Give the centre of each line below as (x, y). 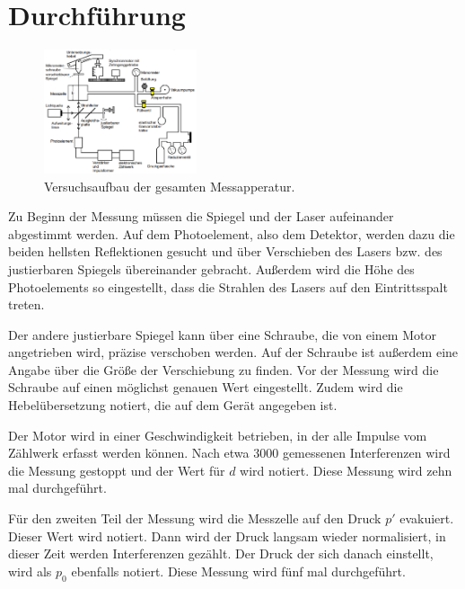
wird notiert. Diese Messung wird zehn (346, 470)
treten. (26, 304)
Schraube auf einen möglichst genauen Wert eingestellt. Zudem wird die (206, 387)
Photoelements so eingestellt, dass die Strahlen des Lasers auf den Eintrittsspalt (228, 286)
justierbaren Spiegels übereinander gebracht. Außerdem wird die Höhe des (211, 268)
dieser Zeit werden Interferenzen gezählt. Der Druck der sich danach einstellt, (221, 553)
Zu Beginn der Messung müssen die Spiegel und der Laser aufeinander (201, 216)
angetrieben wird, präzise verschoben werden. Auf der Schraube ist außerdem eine (233, 352)
